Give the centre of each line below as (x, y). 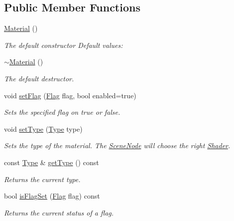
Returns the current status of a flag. (59, 212)
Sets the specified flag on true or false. (62, 112)
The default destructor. (39, 78)
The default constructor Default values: (63, 45)
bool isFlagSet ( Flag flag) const (52, 196)
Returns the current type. (42, 179)
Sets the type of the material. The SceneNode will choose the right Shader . (117, 145)
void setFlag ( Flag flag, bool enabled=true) (70, 95)
